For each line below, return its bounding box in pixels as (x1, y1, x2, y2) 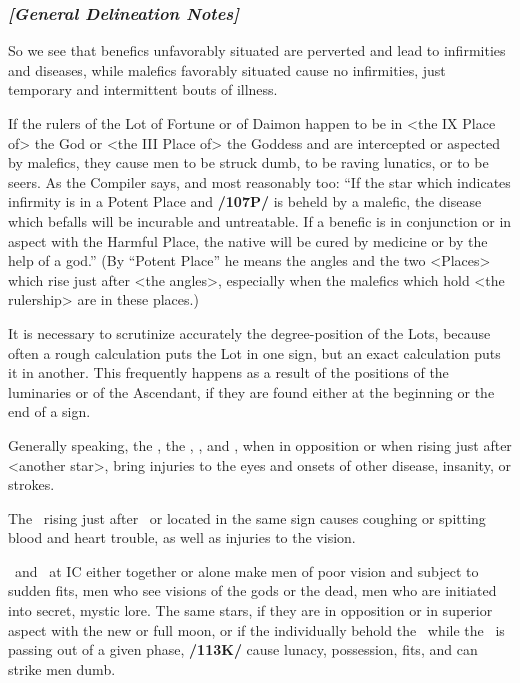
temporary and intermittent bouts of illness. (8, 79, 278, 100)
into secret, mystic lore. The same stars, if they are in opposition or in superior (8, 600, 493, 621)
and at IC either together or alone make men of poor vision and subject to (14, 560, 479, 581)
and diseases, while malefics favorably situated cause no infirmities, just (8, 59, 446, 80)
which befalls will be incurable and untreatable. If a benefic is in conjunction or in (8, 210, 512, 231)
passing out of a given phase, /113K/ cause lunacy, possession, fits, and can (8, 639, 478, 660)
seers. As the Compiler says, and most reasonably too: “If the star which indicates (8, 171, 511, 192)
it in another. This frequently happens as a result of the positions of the (8, 362, 449, 383)
